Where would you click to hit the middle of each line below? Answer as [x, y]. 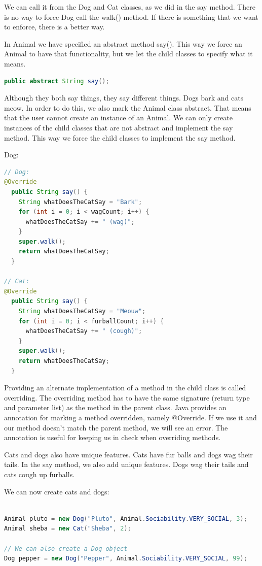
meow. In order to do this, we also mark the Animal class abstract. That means [128, 107]
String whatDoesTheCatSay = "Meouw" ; [82, 311]
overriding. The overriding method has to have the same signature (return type [127, 397]
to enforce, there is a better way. [54, 27]
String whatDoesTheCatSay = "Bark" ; [80, 202]
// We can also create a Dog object [66, 548]
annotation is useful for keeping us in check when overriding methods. [113, 437]
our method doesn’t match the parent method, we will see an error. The [116, 427]
